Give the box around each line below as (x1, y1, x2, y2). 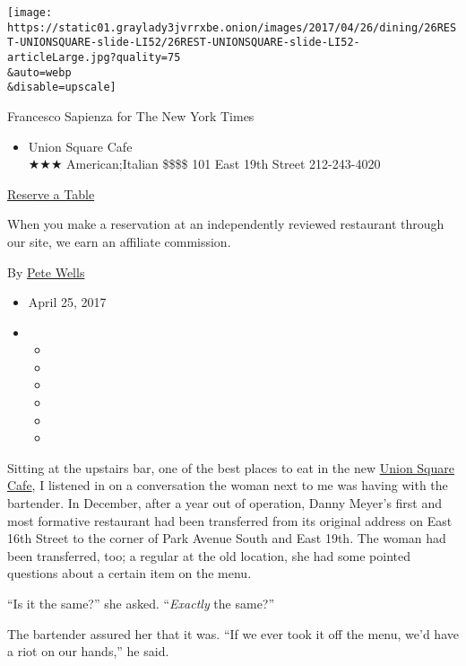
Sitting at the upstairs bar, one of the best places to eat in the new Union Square (7, 458, 454, 477)
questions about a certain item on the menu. (7, 564, 252, 583)
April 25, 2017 (28, 293, 107, 311)
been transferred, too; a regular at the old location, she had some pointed (7, 546, 411, 565)
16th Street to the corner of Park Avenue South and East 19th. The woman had (7, 529, 446, 548)
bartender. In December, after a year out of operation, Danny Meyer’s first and (7, 494, 443, 513)
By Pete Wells (7, 262, 85, 281)
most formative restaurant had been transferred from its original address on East (7, 511, 453, 530)
